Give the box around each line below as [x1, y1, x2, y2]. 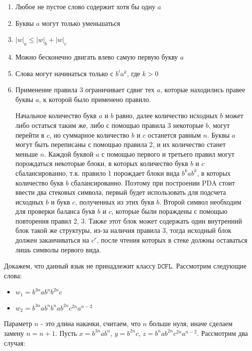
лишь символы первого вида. [15, 244, 101, 254]
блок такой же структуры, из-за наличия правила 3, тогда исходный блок [15, 225, 232, 235]
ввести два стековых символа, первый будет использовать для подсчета [15, 187, 226, 197]
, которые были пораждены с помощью [111, 206, 228, 216]
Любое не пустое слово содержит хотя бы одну [15, 1, 156, 11]
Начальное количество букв [15, 110, 97, 121]
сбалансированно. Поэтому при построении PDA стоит [71, 177, 235, 187]
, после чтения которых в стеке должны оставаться [96, 235, 248, 245]
